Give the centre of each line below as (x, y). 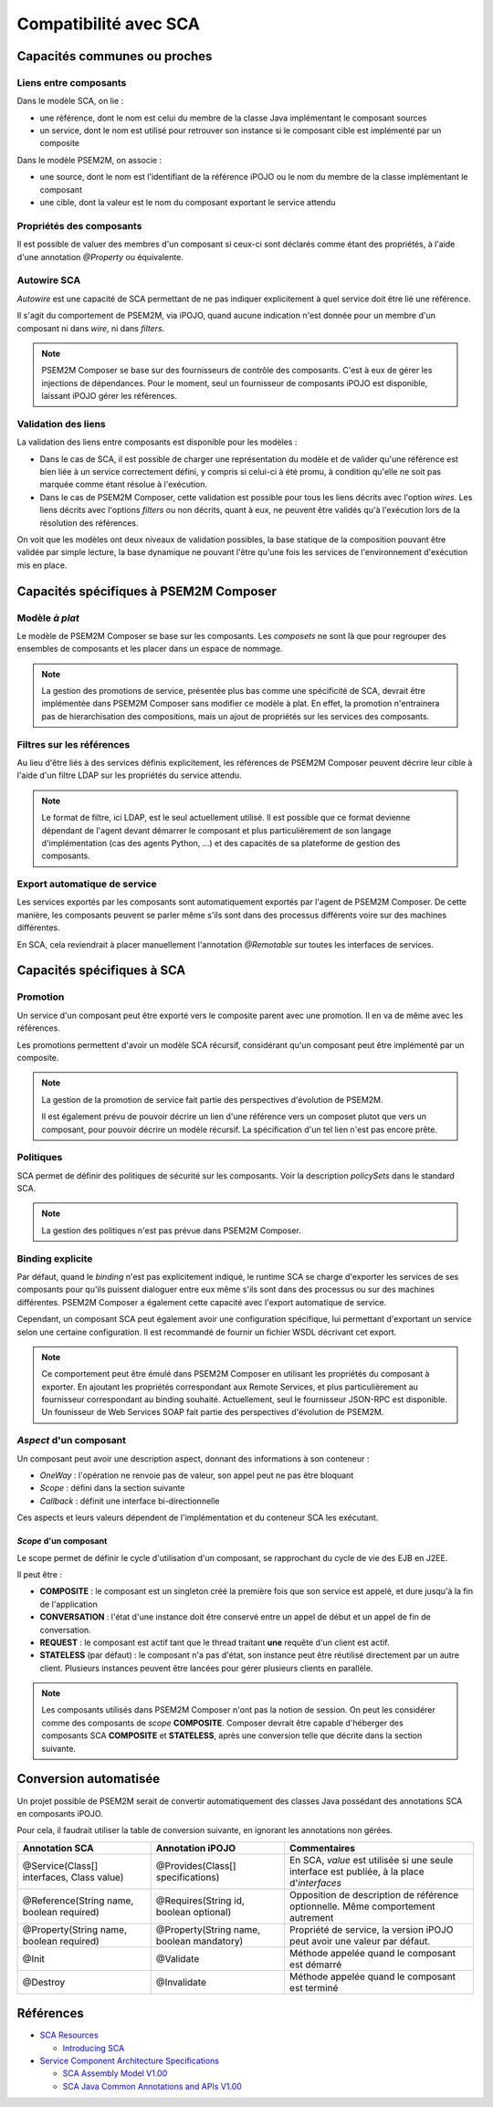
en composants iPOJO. (60, 1813)
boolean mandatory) (199, 1941)
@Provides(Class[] (196, 1865)
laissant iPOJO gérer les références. (109, 396)
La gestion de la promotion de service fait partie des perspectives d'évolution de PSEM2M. (212, 1099)
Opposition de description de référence (374, 1894)
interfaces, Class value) (73, 1877)
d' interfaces (315, 1882)
